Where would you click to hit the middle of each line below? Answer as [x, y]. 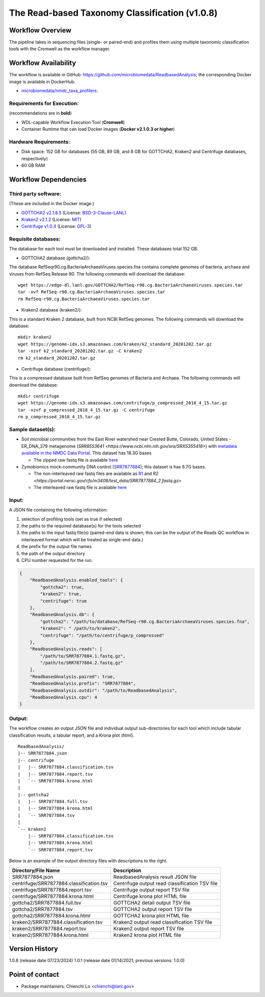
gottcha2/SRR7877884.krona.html [51, 915]
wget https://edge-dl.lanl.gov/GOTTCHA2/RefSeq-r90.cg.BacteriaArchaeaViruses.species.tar [130, 285]
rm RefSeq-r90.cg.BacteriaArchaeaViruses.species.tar [84, 299]
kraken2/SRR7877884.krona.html [50, 935]
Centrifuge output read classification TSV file [165, 883]
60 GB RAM [33, 165]
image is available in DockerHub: [42, 82]
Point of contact [34, 974]
